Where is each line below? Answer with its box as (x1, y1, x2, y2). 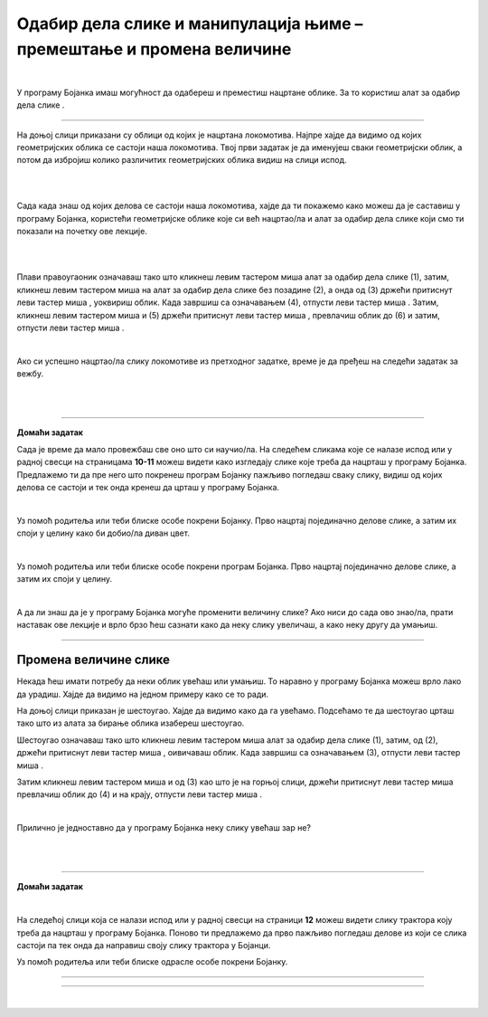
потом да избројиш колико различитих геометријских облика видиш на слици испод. (16, 155, 347, 166)
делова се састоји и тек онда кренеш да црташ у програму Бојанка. (16, 481, 280, 492)
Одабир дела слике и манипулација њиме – (16, 14, 363, 33)
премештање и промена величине (16, 39, 292, 59)
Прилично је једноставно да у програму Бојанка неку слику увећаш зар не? (16, 822, 312, 833)
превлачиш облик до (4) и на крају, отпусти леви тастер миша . (16, 789, 262, 800)
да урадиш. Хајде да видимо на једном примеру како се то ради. (16, 689, 269, 699)
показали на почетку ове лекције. (16, 226, 148, 237)
